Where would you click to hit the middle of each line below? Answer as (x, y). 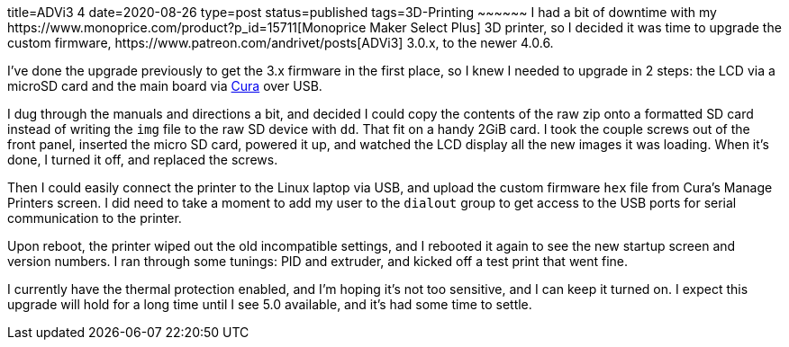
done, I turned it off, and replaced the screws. (143, 160)
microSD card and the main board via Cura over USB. (165, 86)
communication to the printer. (95, 218)
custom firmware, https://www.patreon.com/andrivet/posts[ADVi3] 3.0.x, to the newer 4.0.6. (281, 43)
